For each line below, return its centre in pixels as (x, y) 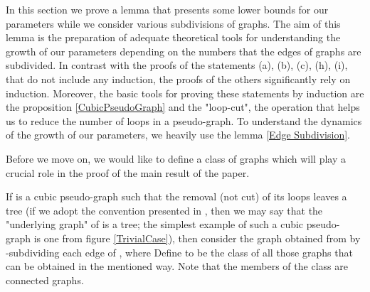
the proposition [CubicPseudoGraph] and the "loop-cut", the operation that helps (183, 107)
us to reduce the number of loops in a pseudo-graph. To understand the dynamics (184, 120)
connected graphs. (45, 280)
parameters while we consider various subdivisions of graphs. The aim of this (173, 23)
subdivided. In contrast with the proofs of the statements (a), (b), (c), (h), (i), (177, 65)
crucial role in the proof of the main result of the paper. (128, 172)
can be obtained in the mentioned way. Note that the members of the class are (177, 266)
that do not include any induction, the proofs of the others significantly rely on (178, 79)
